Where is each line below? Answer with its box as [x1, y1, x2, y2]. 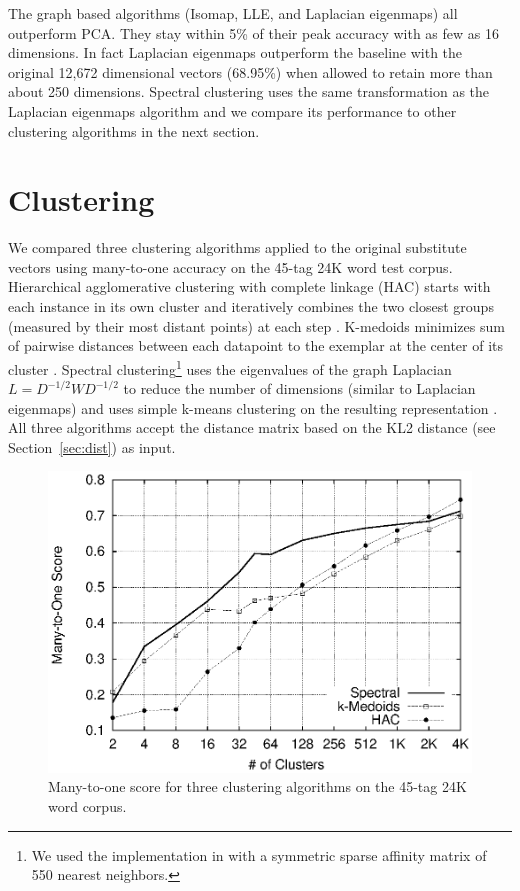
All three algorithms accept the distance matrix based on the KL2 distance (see [8, 417, 496, 438]
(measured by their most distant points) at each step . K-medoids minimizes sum [8, 315, 505, 336]
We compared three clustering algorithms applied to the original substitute [8, 237, 467, 258]
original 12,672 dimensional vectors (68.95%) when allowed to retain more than [8, 61, 493, 82]
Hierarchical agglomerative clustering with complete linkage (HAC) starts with [8, 276, 491, 297]
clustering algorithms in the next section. [8, 120, 260, 141]
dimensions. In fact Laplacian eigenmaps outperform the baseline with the [8, 42, 463, 63]
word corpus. [48, 796, 127, 817]
